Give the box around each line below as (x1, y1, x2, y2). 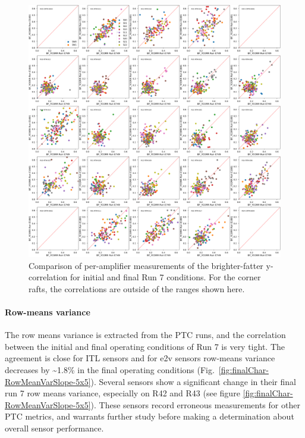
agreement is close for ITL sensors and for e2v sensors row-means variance (5, 352, 275, 364)
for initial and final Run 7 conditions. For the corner (70, 271, 261, 283)
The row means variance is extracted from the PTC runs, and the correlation (5, 328, 286, 341)
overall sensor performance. (5, 421, 104, 434)
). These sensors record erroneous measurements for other (90, 398, 300, 411)
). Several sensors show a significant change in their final (90, 375, 296, 387)
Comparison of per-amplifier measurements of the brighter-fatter (29, 259, 263, 271)
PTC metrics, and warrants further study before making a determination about (5, 410, 294, 423)
